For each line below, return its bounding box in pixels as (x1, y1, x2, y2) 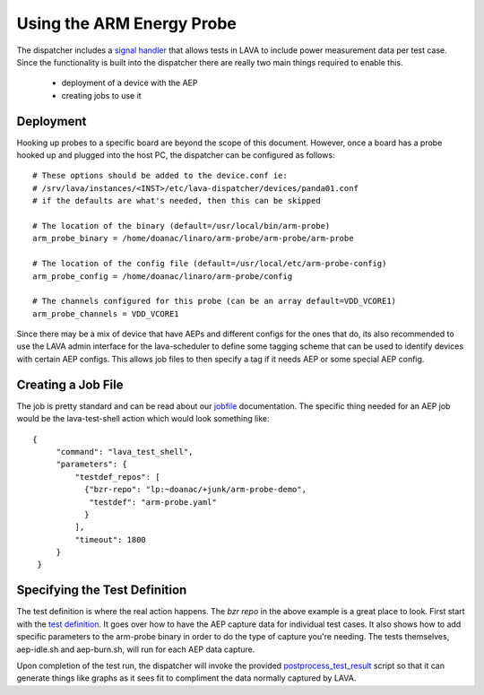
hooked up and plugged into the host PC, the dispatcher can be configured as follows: (16, 150, 335, 161)
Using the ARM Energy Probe (16, 13, 237, 33)
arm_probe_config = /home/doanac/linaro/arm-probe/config (32, 271, 293, 282)
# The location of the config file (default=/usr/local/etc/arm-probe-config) (32, 258, 387, 269)
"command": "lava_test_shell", (56, 447, 194, 456)
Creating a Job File (16, 377, 124, 392)
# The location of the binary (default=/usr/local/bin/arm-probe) (32, 221, 331, 230)
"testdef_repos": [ (74, 472, 160, 482)
